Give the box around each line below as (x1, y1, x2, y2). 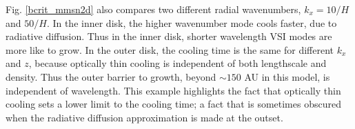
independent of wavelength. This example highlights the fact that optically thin (6, 83, 341, 97)
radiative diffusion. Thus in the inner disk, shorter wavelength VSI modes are (6, 29, 332, 43)
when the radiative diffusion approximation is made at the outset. (6, 110, 283, 124)
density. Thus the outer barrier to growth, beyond (6, 69, 216, 83)
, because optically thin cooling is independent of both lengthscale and (28, 56, 327, 70)
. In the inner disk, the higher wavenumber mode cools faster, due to (46, 15, 337, 30)
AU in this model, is (244, 69, 330, 83)
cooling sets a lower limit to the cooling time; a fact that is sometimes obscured (6, 97, 341, 111)
